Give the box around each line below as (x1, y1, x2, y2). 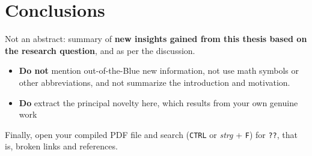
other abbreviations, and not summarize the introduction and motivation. (19, 76, 290, 88)
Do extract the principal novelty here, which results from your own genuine (19, 96, 298, 109)
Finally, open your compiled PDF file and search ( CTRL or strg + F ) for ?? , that (5, 128, 298, 140)
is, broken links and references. (5, 140, 118, 152)
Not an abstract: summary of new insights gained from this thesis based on (5, 32, 307, 45)
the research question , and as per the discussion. (5, 44, 195, 56)
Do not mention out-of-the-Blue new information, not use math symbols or (19, 64, 299, 77)
